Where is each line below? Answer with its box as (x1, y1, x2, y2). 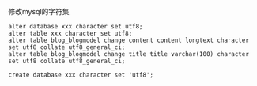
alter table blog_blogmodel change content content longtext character (8, 36, 249, 44)
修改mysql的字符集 (8, 7, 70, 16)
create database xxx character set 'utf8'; (8, 71, 154, 79)
